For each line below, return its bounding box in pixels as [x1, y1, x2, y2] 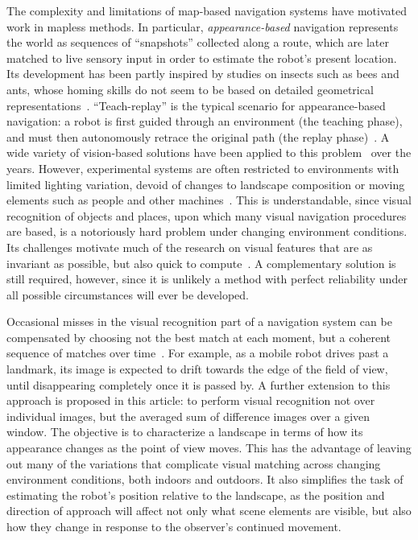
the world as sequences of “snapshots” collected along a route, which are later [6, 34, 390, 51]
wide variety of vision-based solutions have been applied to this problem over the [6, 144, 412, 161]
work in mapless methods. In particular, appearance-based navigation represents [6, 18, 399, 35]
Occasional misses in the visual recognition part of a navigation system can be [6, 313, 392, 330]
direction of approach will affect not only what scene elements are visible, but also [6, 502, 412, 519]
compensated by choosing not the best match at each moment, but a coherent [6, 328, 391, 345]
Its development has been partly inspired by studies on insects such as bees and [6, 65, 399, 82]
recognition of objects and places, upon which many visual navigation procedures [6, 207, 407, 224]
